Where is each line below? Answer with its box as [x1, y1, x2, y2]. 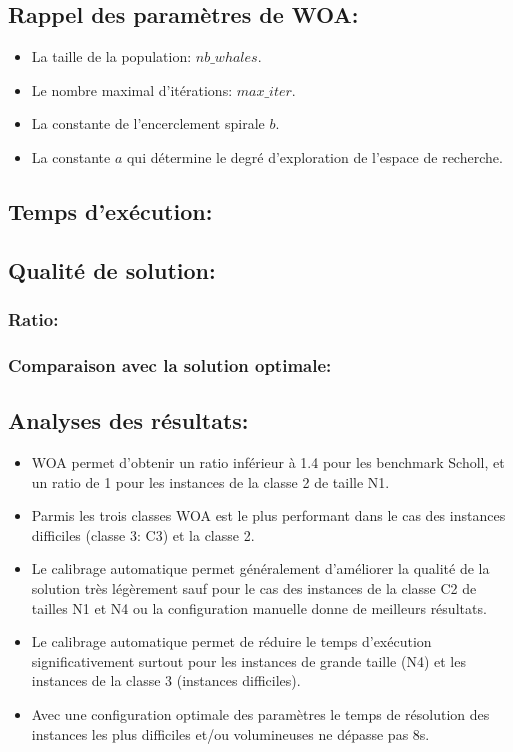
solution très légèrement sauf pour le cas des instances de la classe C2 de [31, 578, 477, 598]
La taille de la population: [31, 46, 192, 67]
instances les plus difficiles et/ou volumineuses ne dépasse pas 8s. [31, 723, 430, 744]
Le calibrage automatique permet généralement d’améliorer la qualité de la [31, 558, 490, 579]
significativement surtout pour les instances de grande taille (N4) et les [31, 650, 466, 671]
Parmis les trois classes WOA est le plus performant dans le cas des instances [31, 505, 506, 526]
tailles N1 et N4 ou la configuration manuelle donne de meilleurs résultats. [31, 597, 487, 618]
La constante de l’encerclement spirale [31, 113, 265, 134]
